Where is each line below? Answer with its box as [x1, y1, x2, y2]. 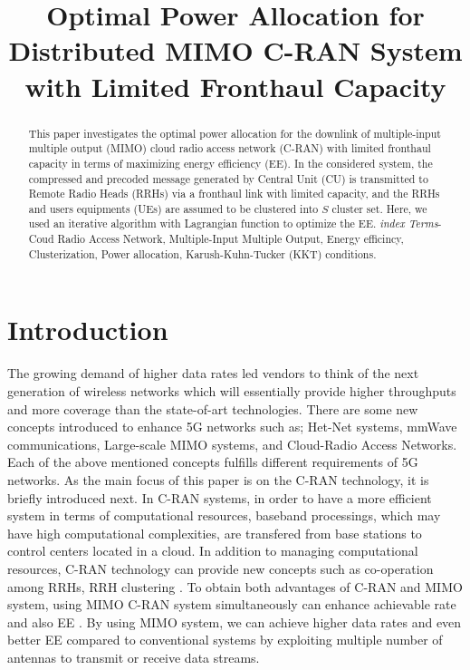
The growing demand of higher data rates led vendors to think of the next [7, 364, 419, 383]
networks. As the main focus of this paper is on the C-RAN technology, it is [7, 470, 429, 489]
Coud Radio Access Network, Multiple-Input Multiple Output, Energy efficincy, [28, 231, 404, 247]
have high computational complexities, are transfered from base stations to [7, 523, 422, 542]
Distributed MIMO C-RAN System [8, 32, 463, 69]
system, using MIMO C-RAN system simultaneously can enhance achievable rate [7, 595, 456, 614]
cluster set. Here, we [331, 200, 427, 216]
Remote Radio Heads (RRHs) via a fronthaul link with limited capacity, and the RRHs [28, 186, 440, 201]
